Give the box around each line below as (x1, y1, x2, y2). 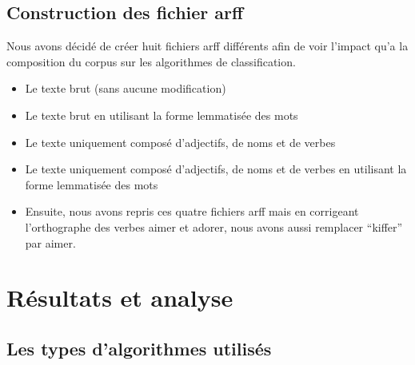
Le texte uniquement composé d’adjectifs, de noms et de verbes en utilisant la (25, 161, 407, 177)
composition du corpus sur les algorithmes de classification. (6, 53, 296, 69)
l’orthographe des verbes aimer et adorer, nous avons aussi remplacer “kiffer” (25, 218, 403, 235)
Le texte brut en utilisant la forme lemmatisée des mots (25, 106, 298, 123)
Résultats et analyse (6, 281, 233, 314)
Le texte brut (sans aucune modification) (25, 80, 226, 97)
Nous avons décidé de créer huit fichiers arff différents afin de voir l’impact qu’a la (6, 38, 409, 54)
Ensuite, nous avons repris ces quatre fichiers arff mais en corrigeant (25, 203, 359, 220)
